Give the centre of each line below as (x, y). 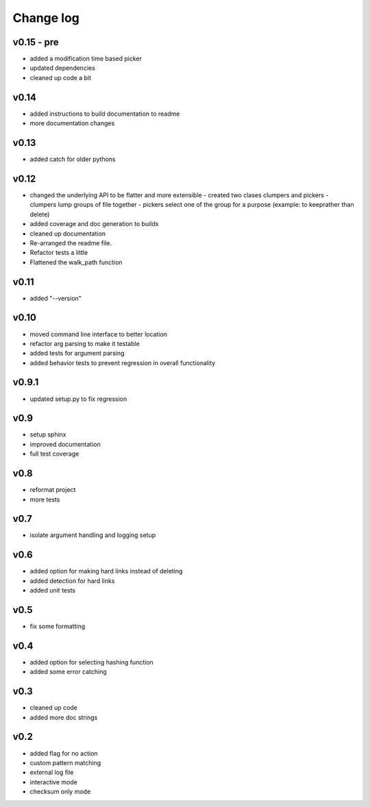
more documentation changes (72, 123)
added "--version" (56, 298)
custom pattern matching (65, 762)
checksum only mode (60, 792)
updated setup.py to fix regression (78, 399)
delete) (40, 214)
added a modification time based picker (86, 59)
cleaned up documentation (68, 234)
